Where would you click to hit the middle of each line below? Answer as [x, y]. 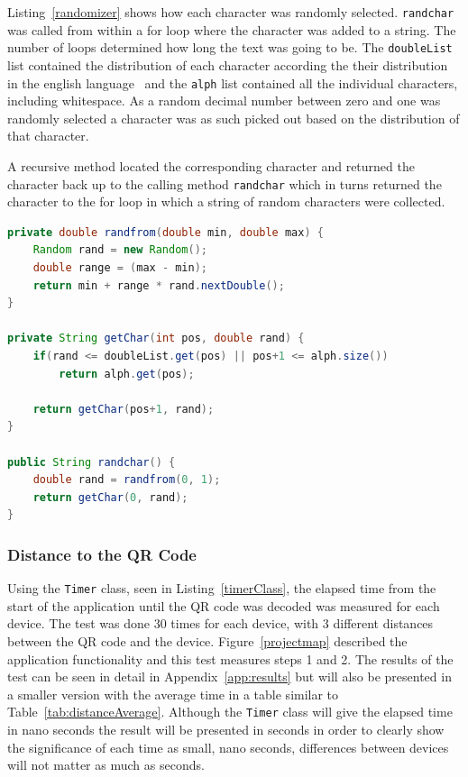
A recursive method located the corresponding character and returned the [211, 165]
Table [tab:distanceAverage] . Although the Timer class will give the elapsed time [230, 712]
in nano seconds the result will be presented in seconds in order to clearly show [226, 729]
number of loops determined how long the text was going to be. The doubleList [230, 47]
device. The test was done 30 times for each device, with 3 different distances [220, 623]
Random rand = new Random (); [120, 250]
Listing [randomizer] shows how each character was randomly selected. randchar [231, 12]
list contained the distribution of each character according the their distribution [228, 64]
